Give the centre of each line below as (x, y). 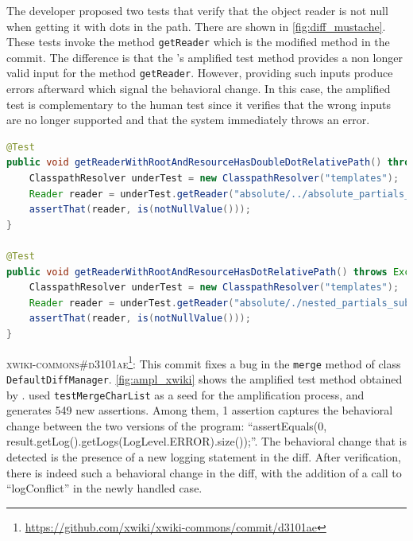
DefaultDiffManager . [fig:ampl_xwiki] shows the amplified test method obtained (205, 378)
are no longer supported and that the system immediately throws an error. (188, 120)
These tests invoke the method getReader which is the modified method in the (198, 42)
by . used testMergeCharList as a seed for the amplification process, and (185, 394)
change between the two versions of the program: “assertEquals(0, (167, 425)
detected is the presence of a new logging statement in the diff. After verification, (204, 457)
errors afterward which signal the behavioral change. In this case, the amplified (199, 89)
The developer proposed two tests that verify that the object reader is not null (197, 10)
